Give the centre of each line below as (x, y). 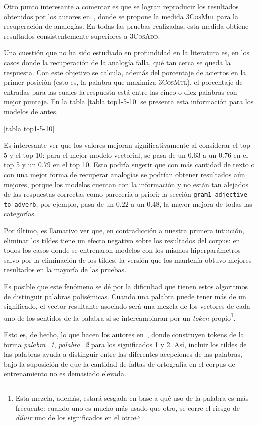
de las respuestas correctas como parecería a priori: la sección (98, 194)
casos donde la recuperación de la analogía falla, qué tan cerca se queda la (117, 62)
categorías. (20, 214)
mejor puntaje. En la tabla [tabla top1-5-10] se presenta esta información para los (129, 101)
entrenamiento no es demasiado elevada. (65, 374)
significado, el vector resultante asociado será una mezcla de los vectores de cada (127, 306)
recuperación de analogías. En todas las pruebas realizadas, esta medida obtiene (126, 26)
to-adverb (20, 204)
